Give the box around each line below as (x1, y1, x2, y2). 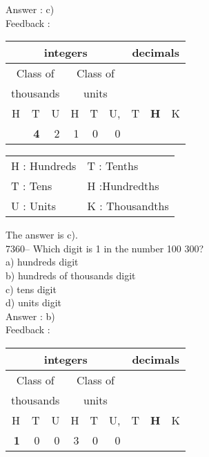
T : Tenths (87, 158, 139, 174)
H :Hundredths (87, 178, 159, 194)
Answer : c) (6, 2, 54, 16)
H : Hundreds (11, 158, 77, 174)
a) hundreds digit (6, 254, 79, 269)
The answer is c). (6, 227, 78, 242)
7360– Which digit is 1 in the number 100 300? (6, 241, 204, 255)
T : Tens (11, 178, 52, 194)
